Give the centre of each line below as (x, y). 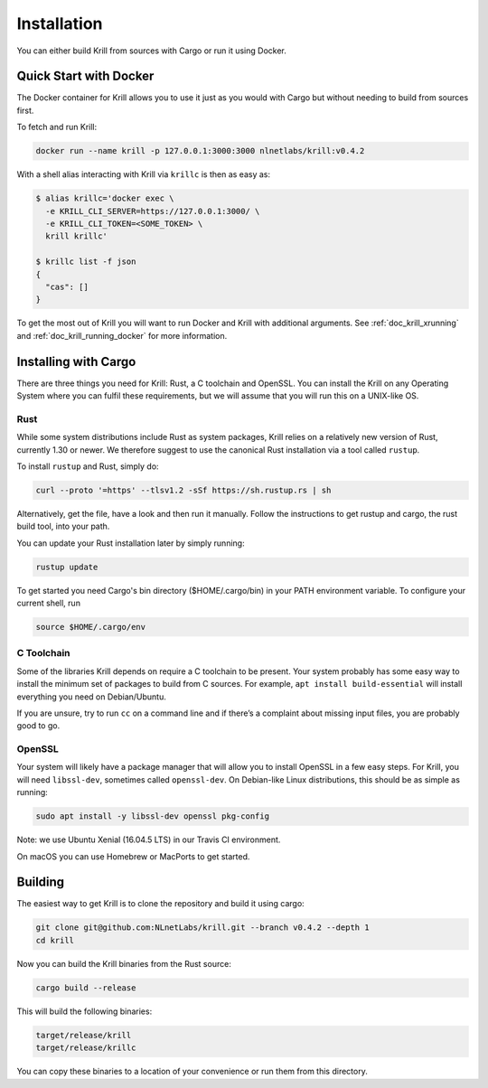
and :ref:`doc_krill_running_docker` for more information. (122, 335)
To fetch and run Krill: (57, 127)
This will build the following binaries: (84, 1011)
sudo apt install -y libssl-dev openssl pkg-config (153, 816)
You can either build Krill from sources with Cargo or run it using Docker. (151, 51)
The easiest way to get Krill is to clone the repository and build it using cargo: (160, 904)
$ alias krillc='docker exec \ (105, 198)
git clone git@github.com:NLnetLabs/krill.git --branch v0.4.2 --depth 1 (202, 928)
